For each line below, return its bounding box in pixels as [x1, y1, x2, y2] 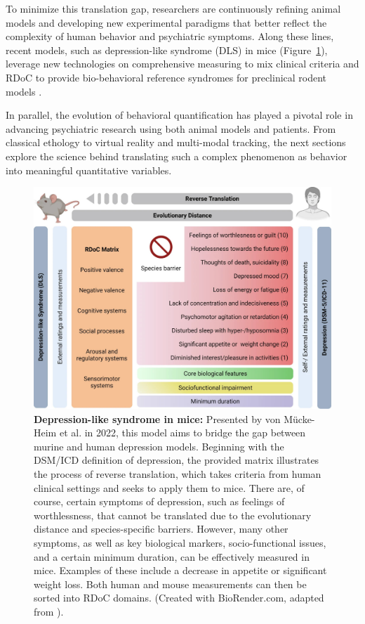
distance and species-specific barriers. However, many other [34, 521, 288, 536]
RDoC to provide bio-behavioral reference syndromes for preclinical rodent [6, 70, 327, 84]
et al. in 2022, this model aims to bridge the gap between [59, 425, 306, 440]
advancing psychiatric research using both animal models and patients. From [6, 121, 336, 136]
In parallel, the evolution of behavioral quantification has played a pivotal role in [6, 108, 353, 122]
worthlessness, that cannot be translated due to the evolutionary [34, 507, 312, 522]
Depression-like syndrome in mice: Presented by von [34, 411, 281, 426]
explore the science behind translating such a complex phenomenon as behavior [6, 148, 347, 163]
